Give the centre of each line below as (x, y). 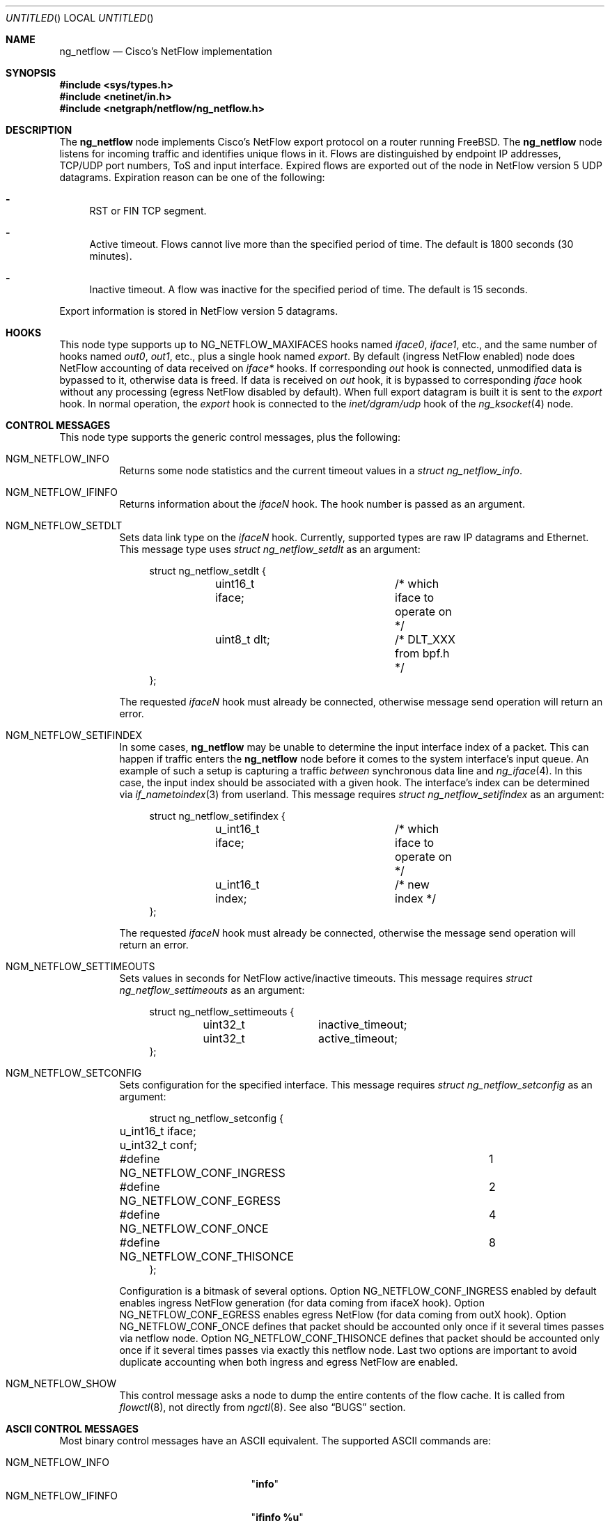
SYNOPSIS (31, 73)
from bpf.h (422, 653)
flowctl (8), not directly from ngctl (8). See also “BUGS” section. (263, 1407)
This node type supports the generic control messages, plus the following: (230, 437)
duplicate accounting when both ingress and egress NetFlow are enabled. (289, 1362)
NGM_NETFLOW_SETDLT (64, 525)
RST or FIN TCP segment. (148, 211)
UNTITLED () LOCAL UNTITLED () (80, 18)
